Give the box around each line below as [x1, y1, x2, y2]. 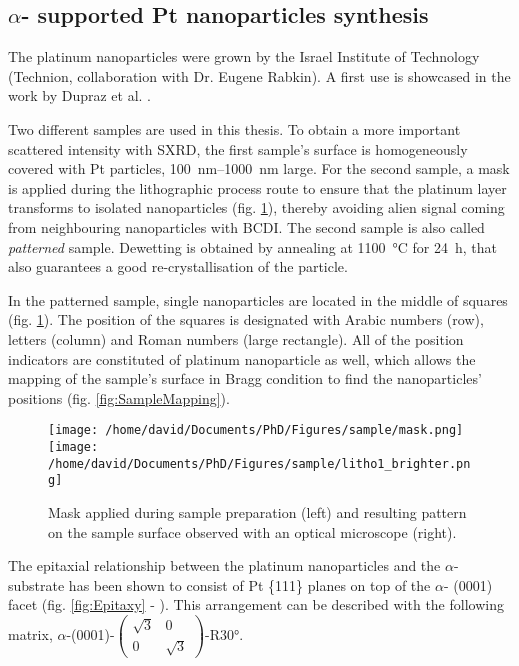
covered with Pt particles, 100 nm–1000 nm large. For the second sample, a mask [8, 158, 510, 179]
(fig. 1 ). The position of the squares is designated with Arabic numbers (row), [8, 309, 484, 330]
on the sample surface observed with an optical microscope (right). [48, 521, 457, 542]
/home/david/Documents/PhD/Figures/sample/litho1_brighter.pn [48, 456, 471, 471]
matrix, [8, 624, 53, 644]
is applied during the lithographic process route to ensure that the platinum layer [8, 177, 507, 198]
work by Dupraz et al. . [8, 85, 152, 106]
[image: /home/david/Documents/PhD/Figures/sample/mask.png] [48, 423, 464, 438]
